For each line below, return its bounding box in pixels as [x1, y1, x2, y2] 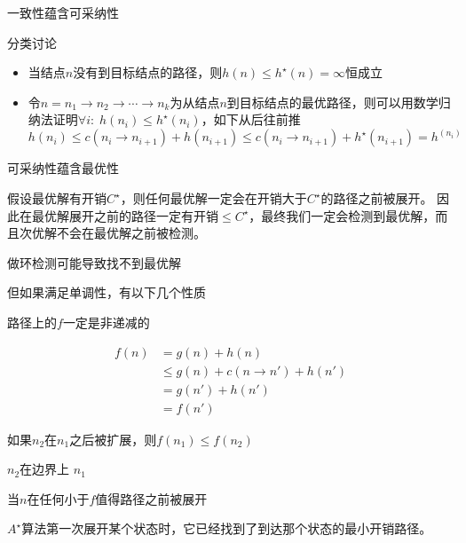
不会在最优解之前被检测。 [56, 224, 206, 242]
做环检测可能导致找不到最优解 [7, 253, 181, 271]
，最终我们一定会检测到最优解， [249, 206, 436, 224]
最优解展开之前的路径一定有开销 [31, 206, 218, 224]
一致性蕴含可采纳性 [7, 4, 119, 21]
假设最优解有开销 [7, 189, 107, 207]
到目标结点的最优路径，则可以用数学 [226, 92, 438, 111]
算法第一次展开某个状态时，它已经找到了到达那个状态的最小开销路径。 [21, 519, 432, 538]
